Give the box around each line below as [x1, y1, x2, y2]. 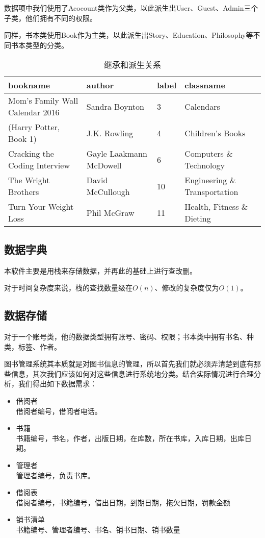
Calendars [184, 100, 220, 112]
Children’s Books [184, 127, 246, 139]
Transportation [184, 186, 238, 198]
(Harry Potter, [8, 121, 60, 133]
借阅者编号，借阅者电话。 [16, 405, 102, 416]
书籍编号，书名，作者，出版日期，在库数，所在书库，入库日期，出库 [16, 432, 245, 443]
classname [184, 79, 225, 91]
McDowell [86, 159, 122, 172]
